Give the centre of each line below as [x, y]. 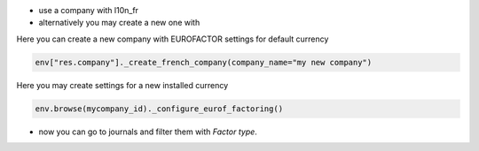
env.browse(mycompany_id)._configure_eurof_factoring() [159, 109]
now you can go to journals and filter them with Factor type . [148, 132]
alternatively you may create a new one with [119, 23]
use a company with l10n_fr [89, 10]
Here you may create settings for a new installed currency [122, 85]
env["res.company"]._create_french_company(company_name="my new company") [204, 62]
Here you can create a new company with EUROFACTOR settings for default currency [173, 39]
